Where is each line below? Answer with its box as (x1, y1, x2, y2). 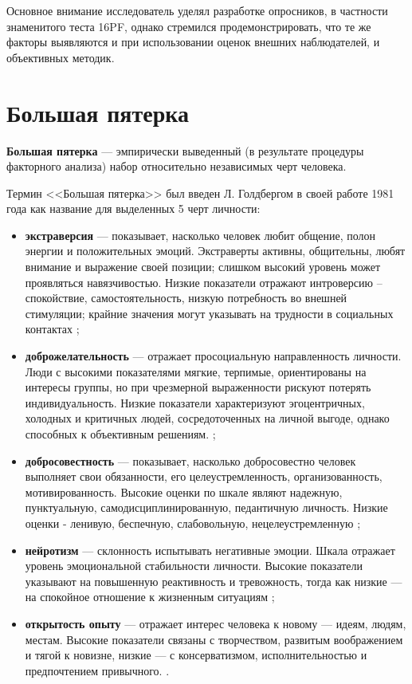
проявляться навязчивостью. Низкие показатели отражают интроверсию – (25, 273, 383, 290)
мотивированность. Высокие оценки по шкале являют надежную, (25, 483, 343, 500)
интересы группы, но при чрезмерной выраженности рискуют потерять (25, 379, 371, 395)
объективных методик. (6, 49, 115, 65)
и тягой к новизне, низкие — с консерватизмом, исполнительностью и (25, 647, 367, 663)
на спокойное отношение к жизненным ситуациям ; (25, 588, 275, 605)
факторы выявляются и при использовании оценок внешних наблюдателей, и (6, 33, 380, 50)
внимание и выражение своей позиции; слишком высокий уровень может (25, 258, 381, 275)
